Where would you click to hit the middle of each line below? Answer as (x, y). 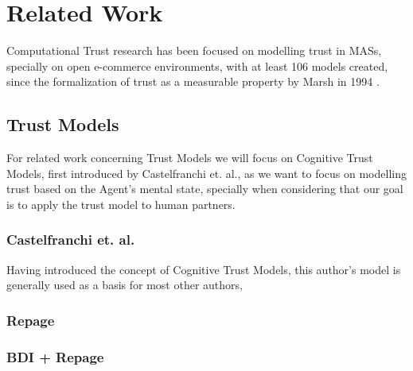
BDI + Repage (55, 356)
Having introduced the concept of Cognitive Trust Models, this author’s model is (204, 269)
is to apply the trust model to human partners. (121, 204)
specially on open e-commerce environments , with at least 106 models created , (197, 66)
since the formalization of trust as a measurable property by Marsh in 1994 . (193, 81)
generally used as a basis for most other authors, (125, 285)
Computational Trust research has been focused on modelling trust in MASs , (194, 50)
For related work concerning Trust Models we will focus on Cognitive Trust (190, 158)
